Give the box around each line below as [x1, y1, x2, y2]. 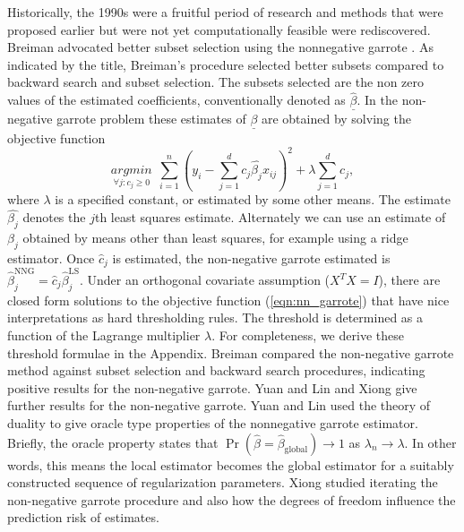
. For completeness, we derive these [211, 326, 404, 344]
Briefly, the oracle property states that [7, 433, 219, 451]
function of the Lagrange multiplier [7, 326, 201, 344]
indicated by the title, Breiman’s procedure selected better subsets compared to [7, 55, 444, 73]
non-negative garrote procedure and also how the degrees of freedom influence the [7, 490, 456, 509]
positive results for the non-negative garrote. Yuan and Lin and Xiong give [7, 378, 417, 397]
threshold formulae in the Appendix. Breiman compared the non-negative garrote [7, 343, 454, 362]
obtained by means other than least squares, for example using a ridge [22, 228, 408, 247]
